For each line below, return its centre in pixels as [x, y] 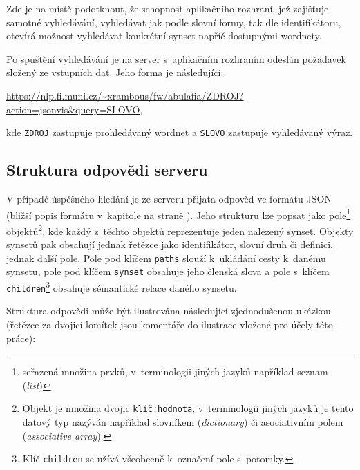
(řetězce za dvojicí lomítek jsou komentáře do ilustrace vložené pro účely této [170, 324]
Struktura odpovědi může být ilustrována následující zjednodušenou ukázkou [169, 311]
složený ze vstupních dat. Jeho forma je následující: [115, 72]
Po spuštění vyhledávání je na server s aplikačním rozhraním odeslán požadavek [176, 58]
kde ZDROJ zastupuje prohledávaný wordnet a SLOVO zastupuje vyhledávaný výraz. [180, 132]
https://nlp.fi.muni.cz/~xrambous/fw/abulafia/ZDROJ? [125, 95]
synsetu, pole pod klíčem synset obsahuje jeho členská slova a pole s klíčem [168, 271]
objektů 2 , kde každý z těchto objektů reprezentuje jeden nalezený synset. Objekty [180, 229]
